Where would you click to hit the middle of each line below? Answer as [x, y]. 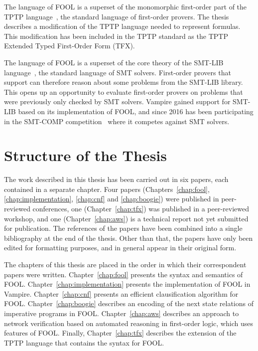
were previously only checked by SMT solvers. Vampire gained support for [117, 101]
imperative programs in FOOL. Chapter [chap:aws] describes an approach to [122, 313]
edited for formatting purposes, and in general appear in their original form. [120, 248]
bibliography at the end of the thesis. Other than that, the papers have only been [129, 238]
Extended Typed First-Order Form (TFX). [69, 46]
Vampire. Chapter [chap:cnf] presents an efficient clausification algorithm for [121, 293]
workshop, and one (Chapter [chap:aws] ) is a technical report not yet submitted [126, 218]
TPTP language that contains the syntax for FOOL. [84, 342]
